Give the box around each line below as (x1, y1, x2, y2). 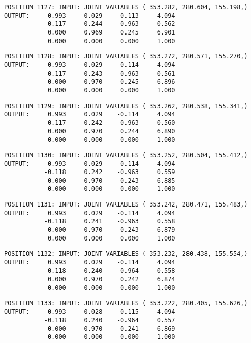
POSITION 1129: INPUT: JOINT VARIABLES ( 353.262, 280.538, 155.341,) (4, 102, 248, 110)
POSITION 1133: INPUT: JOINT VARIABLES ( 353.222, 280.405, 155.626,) (4, 299, 248, 307)
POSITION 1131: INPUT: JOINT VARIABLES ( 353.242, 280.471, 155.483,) (4, 201, 248, 209)
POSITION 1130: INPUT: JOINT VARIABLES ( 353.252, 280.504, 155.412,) (4, 151, 248, 159)
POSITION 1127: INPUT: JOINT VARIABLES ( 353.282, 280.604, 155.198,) (4, 4, 248, 11)
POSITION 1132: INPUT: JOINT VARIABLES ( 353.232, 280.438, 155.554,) (4, 250, 248, 258)
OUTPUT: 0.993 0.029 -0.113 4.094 (4, 12, 175, 19)
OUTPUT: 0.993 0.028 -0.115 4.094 (4, 308, 175, 316)
